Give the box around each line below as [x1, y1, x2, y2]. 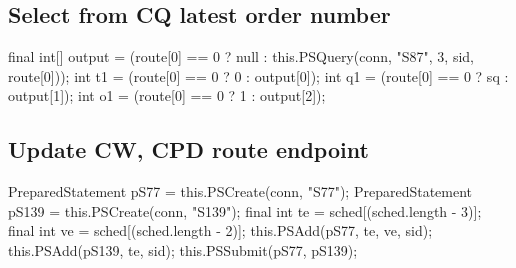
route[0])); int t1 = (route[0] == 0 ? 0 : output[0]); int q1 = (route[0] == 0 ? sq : [8, 65, 509, 86]
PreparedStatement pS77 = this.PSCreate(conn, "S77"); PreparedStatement [8, 181, 473, 202]
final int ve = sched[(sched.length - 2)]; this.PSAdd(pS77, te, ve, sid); [8, 220, 433, 241]
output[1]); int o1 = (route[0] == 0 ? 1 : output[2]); [8, 85, 326, 106]
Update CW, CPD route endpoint [8, 134, 369, 165]
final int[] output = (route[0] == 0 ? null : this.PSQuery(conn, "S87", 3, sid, [8, 46, 474, 67]
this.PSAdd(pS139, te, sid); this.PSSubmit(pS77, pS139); [8, 239, 358, 260]
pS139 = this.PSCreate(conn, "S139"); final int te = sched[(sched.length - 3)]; [8, 200, 482, 221]
